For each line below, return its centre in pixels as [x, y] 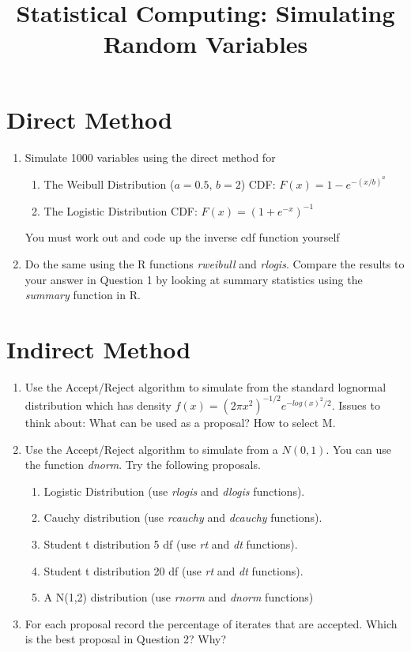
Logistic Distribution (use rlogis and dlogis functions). [174, 491]
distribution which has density [98, 405]
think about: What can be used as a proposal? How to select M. [180, 422]
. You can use [358, 449]
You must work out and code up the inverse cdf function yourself [182, 237]
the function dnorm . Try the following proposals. [143, 465]
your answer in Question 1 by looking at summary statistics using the [194, 279]
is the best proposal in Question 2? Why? [126, 639]
